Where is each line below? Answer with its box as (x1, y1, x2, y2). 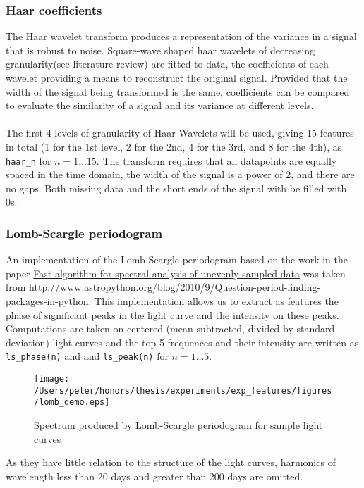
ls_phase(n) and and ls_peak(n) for (6, 349, 169, 363)
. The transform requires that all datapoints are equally (96, 153, 337, 168)
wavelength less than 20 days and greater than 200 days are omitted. (6, 468, 303, 483)
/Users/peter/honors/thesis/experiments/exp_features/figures (34, 385, 332, 396)
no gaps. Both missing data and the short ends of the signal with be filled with (6, 180, 347, 195)
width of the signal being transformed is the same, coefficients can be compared (6, 84, 350, 99)
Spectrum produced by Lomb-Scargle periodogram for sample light (34, 418, 323, 432)
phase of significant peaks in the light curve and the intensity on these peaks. (6, 307, 339, 322)
